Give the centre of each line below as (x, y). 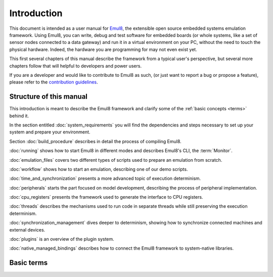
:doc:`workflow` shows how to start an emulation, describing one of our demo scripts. (99, 169)
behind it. (19, 116)
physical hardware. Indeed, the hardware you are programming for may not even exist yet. (103, 49)
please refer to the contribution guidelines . (54, 82)
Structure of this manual (49, 97)
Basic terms (29, 263)
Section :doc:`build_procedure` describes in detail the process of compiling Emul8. (95, 141)
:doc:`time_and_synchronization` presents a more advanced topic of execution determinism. (105, 178)
